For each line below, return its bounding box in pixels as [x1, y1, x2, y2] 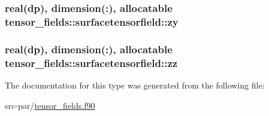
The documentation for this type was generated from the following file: [5, 78, 265, 91]
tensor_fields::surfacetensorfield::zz [5, 55, 178, 70]
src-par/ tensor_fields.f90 [5, 99, 95, 111]
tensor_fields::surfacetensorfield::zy [5, 14, 179, 29]
